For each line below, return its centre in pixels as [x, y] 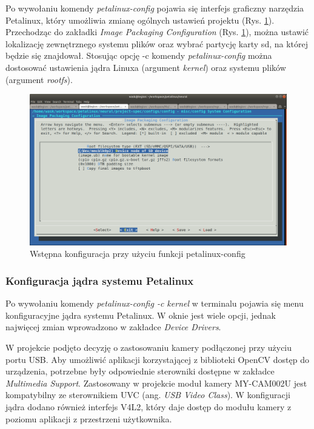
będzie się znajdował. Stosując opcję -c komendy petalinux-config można [139, 55]
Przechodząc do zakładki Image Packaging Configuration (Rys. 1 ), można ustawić [157, 32]
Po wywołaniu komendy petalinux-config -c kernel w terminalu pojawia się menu [155, 303]
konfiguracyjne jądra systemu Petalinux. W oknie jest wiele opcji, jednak [141, 315]
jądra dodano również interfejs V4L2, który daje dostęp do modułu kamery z [149, 406]
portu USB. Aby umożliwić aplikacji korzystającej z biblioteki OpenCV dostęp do [157, 359]
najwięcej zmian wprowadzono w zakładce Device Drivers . [113, 327]
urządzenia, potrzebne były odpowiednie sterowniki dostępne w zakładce [140, 371]
